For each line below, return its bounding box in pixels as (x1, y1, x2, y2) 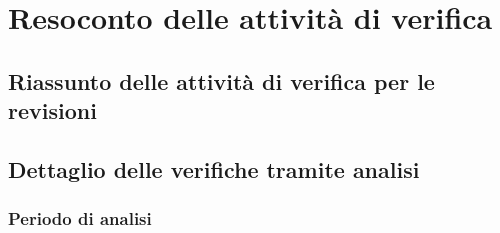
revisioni (8, 95, 97, 126)
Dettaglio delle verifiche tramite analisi (8, 153, 420, 184)
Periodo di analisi (8, 206, 152, 231)
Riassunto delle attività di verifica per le (8, 65, 435, 96)
